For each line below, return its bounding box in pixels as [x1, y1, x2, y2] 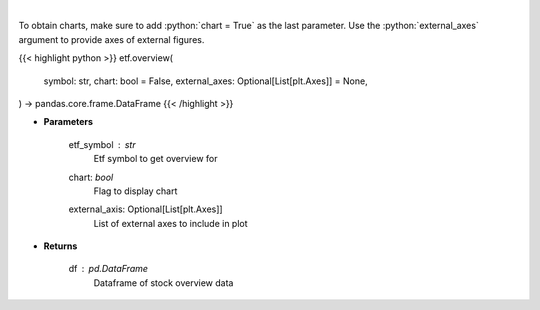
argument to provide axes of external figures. [18, 33, 205, 45]
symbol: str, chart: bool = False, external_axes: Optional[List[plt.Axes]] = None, [43, 75, 369, 87]
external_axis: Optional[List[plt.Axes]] [68, 203, 224, 215]
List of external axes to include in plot [93, 217, 249, 229]
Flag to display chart [93, 185, 178, 197]
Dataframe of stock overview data [93, 276, 234, 289]
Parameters [43, 116, 94, 128]
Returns [43, 240, 78, 252]
